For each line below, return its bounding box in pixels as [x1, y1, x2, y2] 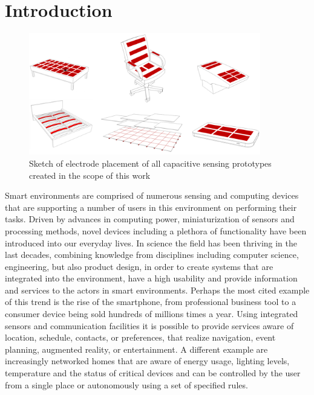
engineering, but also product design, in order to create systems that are [5, 260, 273, 272]
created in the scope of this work [29, 169, 151, 181]
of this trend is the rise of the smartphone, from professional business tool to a [5, 295, 296, 308]
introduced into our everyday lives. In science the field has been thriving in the [5, 236, 298, 249]
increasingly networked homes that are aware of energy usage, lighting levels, [5, 355, 290, 367]
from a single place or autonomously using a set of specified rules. [5, 378, 248, 391]
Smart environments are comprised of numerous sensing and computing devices [5, 189, 299, 202]
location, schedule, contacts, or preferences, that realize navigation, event [5, 331, 276, 344]
